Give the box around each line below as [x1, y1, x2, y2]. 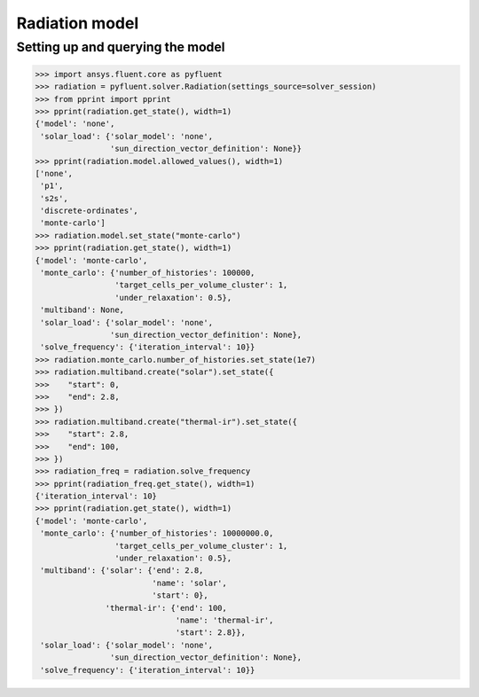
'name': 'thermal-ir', [175, 615, 274, 625]
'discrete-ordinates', [40, 206, 139, 216]
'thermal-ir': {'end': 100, [105, 603, 228, 613]
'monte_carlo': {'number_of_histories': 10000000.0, [40, 529, 274, 538]
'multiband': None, [40, 305, 124, 315]
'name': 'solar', [152, 577, 228, 588]
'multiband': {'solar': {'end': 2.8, [40, 566, 204, 576]
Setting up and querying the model [16, 39, 225, 55]
